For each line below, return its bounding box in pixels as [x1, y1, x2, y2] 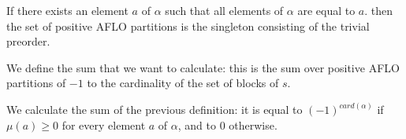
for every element [61, 117, 146, 133]
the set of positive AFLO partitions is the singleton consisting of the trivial [6, 17, 370, 34]
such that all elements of [165, 2, 284, 18]
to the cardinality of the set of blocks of [87, 75, 279, 91]
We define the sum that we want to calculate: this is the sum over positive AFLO [6, 59, 400, 75]
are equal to [297, 2, 356, 18]
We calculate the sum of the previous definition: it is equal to [6, 101, 303, 118]
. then [364, 2, 393, 18]
